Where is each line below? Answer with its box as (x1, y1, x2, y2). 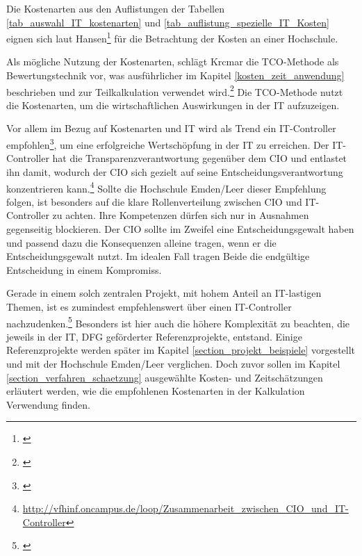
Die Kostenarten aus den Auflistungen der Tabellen (6, 1, 224, 15)
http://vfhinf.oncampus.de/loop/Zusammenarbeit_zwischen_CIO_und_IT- (22, 501, 349, 516)
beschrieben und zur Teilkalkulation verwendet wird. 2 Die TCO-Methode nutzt (6, 82, 343, 99)
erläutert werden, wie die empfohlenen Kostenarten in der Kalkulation (6, 384, 305, 398)
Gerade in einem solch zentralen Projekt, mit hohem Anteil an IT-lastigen (6, 286, 322, 300)
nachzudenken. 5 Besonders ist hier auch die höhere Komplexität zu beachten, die (6, 313, 350, 330)
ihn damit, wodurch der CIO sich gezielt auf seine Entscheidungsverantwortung (6, 164, 343, 179)
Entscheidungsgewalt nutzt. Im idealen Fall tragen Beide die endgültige (6, 249, 310, 263)
